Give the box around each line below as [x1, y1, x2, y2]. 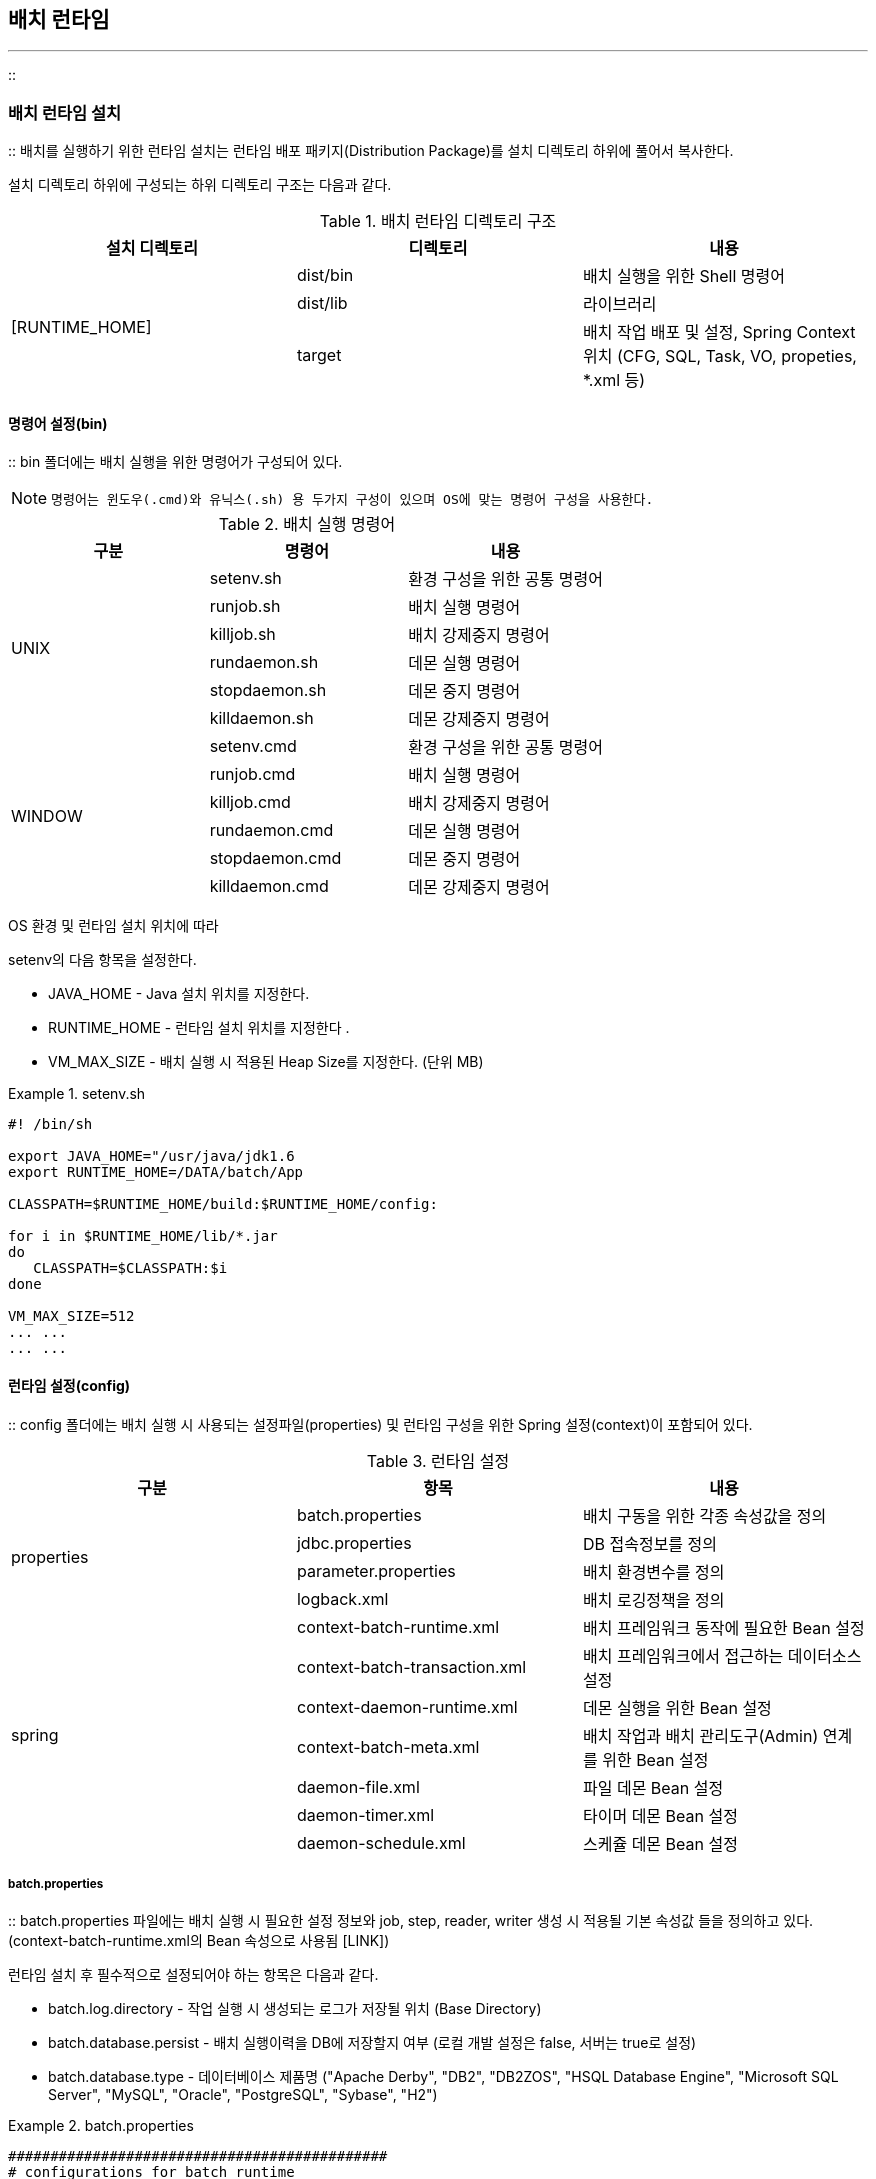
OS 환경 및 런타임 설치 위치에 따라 [8, 917, 219, 935]
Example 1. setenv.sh [8, 1085, 146, 1103]
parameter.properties [296, 1560, 456, 1581]
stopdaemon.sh [209, 680, 327, 701]
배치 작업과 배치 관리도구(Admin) [582, 1725, 819, 1746]
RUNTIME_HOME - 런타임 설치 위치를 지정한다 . [48, 1019, 350, 1037]
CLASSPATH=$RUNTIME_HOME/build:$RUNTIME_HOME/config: [8, 1196, 438, 1213]
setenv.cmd [209, 736, 297, 757]
